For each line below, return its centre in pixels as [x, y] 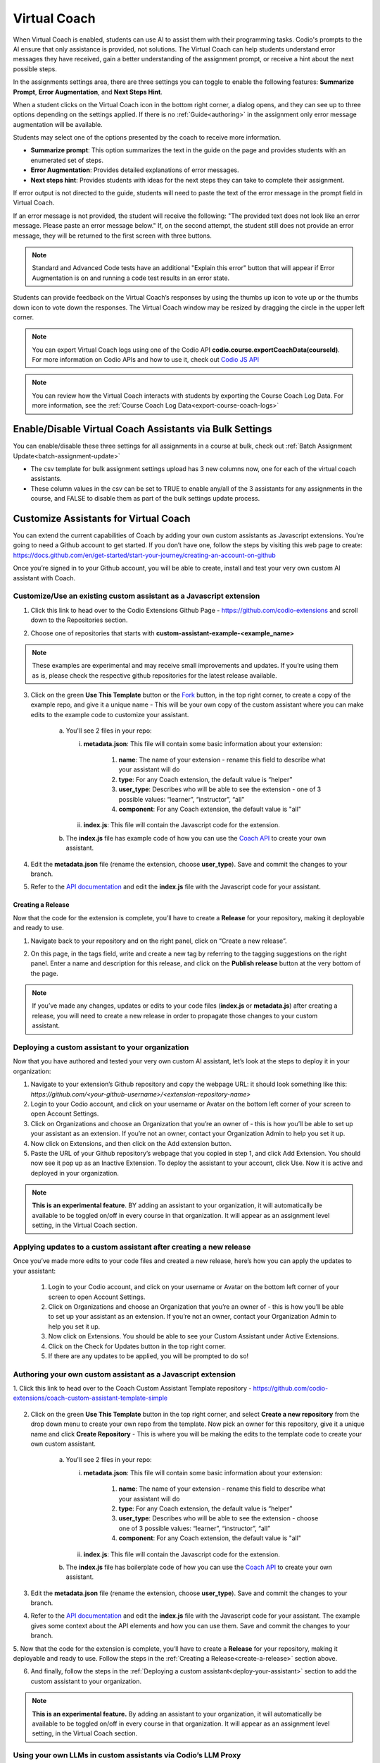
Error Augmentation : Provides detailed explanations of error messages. [135, 170]
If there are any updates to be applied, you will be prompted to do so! [148, 1356]
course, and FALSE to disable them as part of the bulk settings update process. [145, 499]
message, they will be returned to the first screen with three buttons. [113, 236]
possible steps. [35, 69]
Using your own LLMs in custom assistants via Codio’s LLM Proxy [127, 1755]
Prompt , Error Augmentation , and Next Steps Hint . [88, 92]
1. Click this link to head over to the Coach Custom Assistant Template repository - [132, 1389]
